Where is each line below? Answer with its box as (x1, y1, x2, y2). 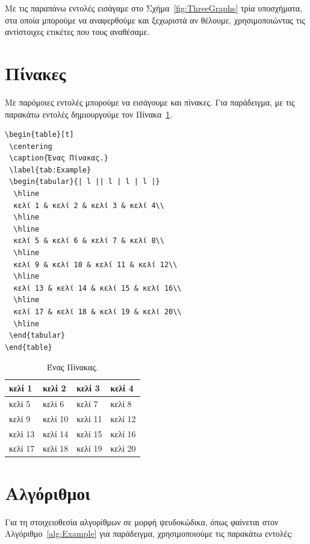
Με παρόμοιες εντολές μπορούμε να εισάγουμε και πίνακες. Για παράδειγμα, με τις (5, 95, 295, 108)
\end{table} (5, 343, 52, 352)
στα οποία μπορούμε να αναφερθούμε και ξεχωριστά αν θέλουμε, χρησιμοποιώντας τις (5, 13, 305, 26)
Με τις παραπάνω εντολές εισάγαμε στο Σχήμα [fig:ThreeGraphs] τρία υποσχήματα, (5, 2, 303, 14)
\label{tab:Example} (9, 165, 91, 174)
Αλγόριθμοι (5, 480, 91, 505)
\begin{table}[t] (5, 130, 74, 139)
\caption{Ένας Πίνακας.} (9, 154, 108, 163)
